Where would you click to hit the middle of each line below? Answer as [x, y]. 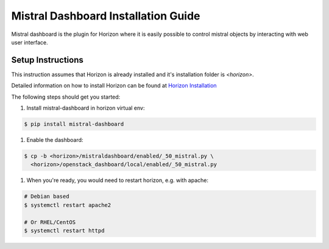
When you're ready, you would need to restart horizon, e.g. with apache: [118, 180]
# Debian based [47, 197]
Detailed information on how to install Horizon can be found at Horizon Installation [114, 86]
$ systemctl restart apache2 [68, 205]
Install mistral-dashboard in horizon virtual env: [86, 108]
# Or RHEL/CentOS [50, 222]
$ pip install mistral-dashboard [74, 124]
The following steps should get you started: [66, 97]
